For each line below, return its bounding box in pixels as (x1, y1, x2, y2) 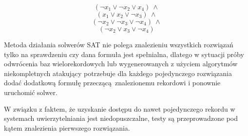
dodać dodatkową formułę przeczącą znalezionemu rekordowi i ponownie (4, 78, 221, 88)
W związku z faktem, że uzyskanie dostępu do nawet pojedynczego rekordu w (4, 103, 235, 114)
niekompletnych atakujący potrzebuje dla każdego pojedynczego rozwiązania (4, 68, 232, 78)
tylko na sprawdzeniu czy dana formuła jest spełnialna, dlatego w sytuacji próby (4, 49, 244, 59)
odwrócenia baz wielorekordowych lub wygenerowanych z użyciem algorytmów (4, 58, 238, 69)
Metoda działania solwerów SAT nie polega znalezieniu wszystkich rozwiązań (4, 39, 233, 49)
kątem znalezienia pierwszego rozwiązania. (4, 122, 130, 133)
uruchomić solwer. (4, 87, 57, 97)
